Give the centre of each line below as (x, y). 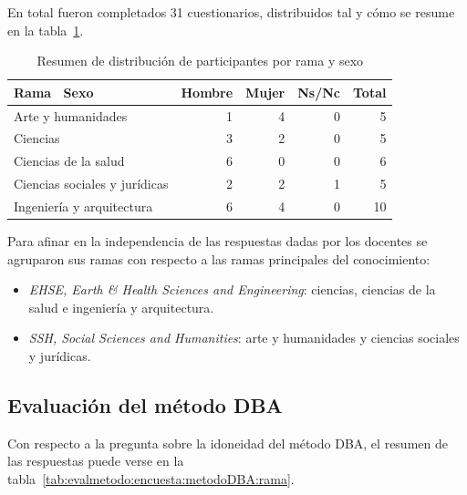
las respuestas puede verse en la (96, 461)
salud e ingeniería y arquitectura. (121, 307)
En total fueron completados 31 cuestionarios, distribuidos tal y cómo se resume (231, 12)
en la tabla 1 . (46, 30)
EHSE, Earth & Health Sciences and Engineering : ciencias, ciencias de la (232, 289)
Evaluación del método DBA (145, 405)
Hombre (207, 92)
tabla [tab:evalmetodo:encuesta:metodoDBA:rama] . (151, 479)
